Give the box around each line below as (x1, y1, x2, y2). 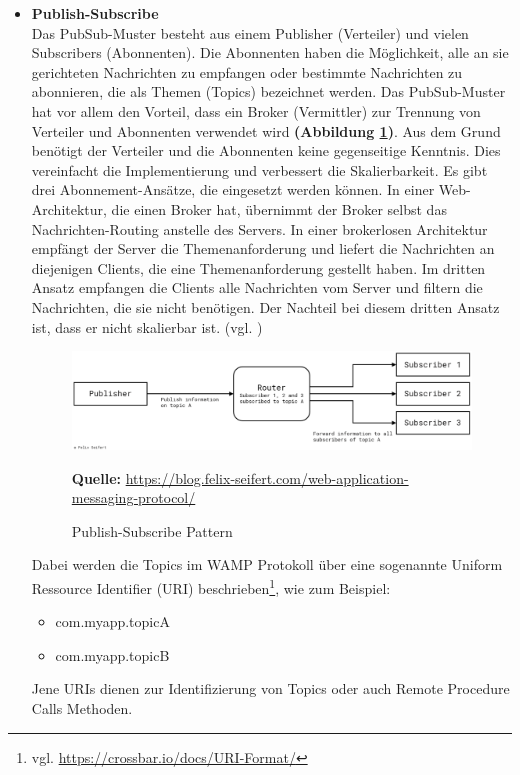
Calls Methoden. (31, 697, 133, 718)
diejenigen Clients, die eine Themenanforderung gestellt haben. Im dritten (31, 257, 486, 278)
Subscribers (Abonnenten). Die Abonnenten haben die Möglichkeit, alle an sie (31, 42, 509, 63)
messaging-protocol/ (71, 487, 196, 508)
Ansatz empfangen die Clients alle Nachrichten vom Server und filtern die (31, 277, 483, 298)
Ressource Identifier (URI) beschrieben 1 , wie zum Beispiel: (31, 574, 391, 598)
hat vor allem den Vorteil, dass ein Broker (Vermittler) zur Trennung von (31, 100, 481, 121)
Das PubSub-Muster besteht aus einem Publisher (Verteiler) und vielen (31, 22, 469, 43)
